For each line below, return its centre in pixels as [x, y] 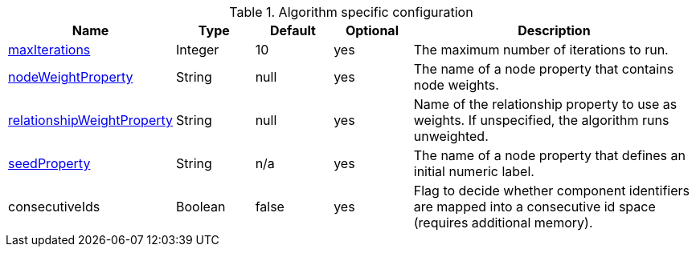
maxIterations [49, 50]
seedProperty [49, 163]
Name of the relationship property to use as [545, 104]
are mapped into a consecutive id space [534, 207]
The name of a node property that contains [544, 69]
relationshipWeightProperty [91, 120]
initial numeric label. [474, 171]
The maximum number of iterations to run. [541, 50]
